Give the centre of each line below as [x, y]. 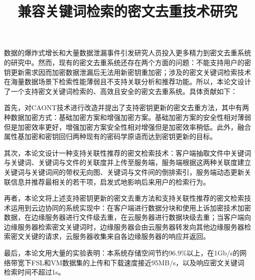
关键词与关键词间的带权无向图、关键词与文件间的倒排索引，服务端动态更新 [124, 172]
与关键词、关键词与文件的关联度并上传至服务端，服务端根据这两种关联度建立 [127, 162]
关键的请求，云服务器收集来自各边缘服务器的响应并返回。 [117, 236]
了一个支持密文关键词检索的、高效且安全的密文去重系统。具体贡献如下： [121, 91]
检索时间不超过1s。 [35, 272]
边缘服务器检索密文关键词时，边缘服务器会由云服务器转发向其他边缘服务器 [124, 226]
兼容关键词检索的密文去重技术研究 [127, 11]
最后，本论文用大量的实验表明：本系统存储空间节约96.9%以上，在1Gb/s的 [122, 253]
